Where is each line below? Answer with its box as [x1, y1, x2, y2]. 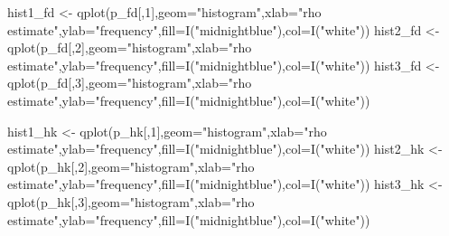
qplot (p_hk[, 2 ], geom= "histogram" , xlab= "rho [7, 156, 255, 175]
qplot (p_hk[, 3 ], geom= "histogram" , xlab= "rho [7, 192, 255, 211]
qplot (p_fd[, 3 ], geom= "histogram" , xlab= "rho [7, 73, 252, 92]
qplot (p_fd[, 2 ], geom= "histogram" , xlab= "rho [7, 38, 252, 57]
